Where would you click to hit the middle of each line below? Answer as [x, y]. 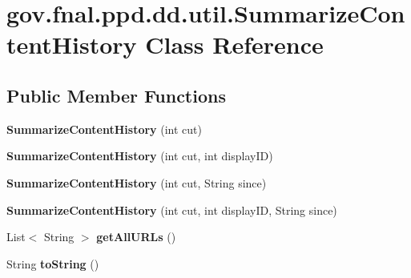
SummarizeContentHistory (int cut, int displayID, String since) [172, 210]
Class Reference [234, 44]
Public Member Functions [116, 95]
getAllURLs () [136, 237]
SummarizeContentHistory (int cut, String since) [137, 182]
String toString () [53, 263]
